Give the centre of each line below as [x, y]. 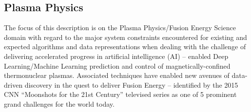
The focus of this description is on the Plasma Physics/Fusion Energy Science [120, 28]
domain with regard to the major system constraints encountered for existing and [125, 37]
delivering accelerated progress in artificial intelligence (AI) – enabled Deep [116, 56]
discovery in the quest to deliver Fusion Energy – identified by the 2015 [131, 84]
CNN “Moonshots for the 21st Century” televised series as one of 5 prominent [120, 94]
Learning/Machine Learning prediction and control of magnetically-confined [117, 65]
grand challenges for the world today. [59, 103]
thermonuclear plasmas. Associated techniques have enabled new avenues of [117, 75]
